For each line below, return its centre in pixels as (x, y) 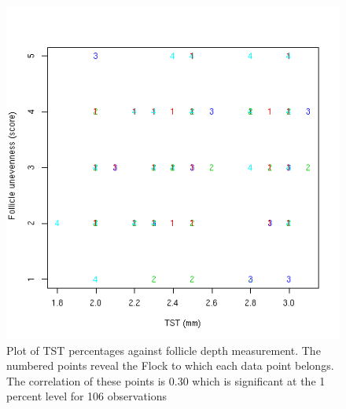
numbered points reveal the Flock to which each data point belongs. (170, 365)
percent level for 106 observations (87, 396)
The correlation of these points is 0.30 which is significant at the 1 (166, 380)
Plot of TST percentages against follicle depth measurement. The (164, 350)
